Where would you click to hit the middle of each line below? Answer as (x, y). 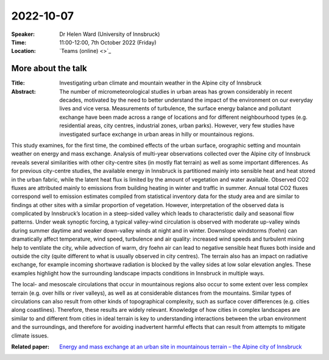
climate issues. (30, 336)
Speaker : (23, 34)
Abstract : (23, 91)
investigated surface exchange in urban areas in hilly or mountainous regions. (157, 134)
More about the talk (49, 69)
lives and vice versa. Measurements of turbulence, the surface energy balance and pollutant (175, 108)
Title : (18, 83)
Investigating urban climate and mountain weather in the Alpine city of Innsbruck (161, 83)
